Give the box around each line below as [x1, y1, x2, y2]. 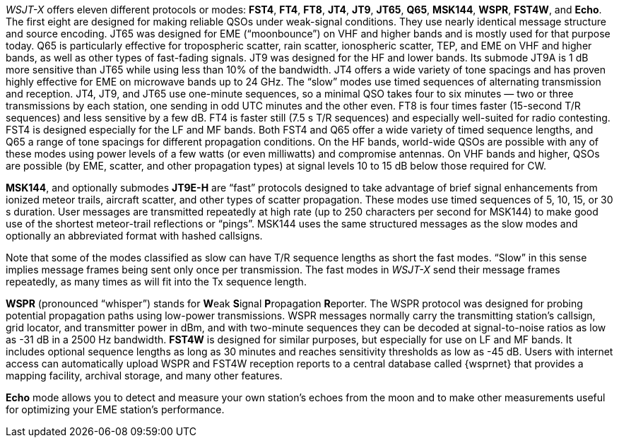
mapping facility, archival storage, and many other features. [6, 370, 283, 382]
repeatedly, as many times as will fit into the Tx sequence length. [6, 276, 307, 288]
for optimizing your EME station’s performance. [6, 403, 225, 415]
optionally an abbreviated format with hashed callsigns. [6, 230, 263, 242]
